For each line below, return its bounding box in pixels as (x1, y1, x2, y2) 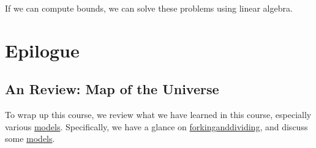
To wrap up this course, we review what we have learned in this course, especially (5, 108, 312, 121)
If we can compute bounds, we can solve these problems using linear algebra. (5, 2, 293, 14)
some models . (5, 132, 55, 145)
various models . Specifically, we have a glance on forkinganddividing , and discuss (5, 120, 308, 133)
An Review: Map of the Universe (5, 80, 219, 98)
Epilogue (5, 37, 80, 62)
